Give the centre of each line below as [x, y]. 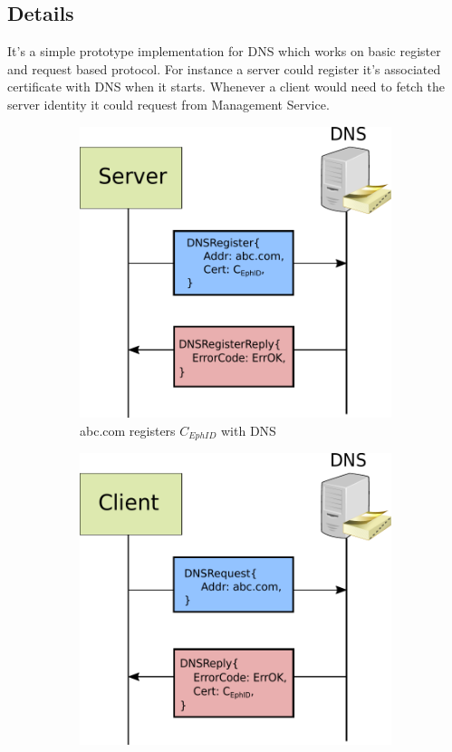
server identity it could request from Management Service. [168, 104]
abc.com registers [128, 430]
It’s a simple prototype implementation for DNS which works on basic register [224, 51]
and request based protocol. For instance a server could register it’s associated [224, 68]
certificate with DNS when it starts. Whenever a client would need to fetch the [226, 87]
